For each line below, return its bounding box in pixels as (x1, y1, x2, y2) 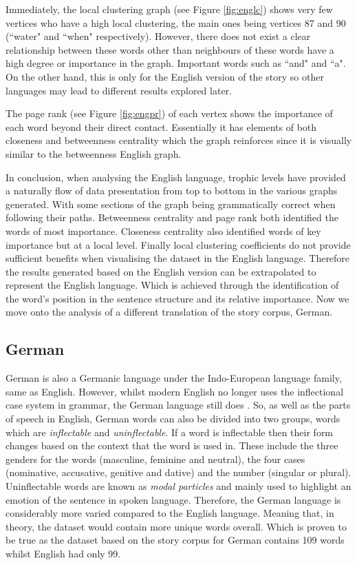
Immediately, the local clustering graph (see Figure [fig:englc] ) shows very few (6, 2, 333, 16)
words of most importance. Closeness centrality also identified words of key (6, 223, 321, 238)
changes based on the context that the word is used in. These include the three (6, 438, 338, 453)
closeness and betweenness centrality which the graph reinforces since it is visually (6, 133, 352, 147)
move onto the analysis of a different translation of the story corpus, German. (6, 305, 333, 319)
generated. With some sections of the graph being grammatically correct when (6, 196, 336, 211)
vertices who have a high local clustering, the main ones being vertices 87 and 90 (6, 15, 346, 30)
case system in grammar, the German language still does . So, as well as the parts (6, 398, 351, 412)
